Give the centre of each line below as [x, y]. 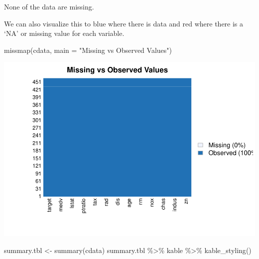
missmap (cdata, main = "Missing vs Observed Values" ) [88, 50]
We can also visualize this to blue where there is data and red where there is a [124, 23]
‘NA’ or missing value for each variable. [64, 33]
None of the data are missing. [49, 6]
